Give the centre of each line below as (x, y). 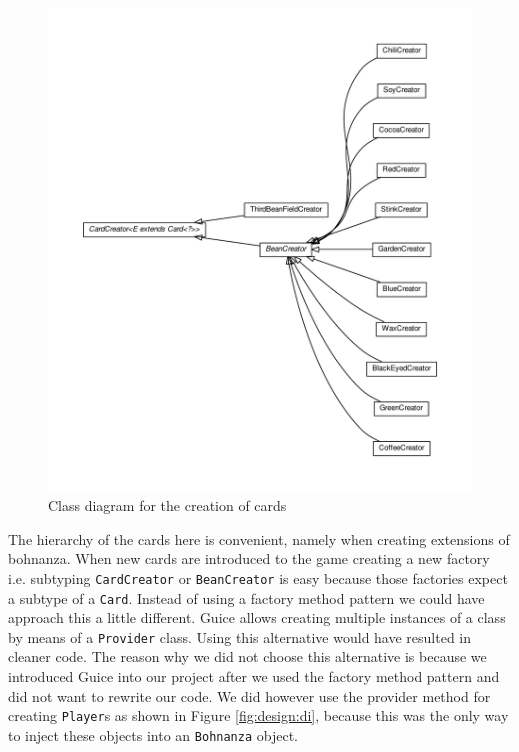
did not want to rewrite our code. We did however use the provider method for (249, 695)
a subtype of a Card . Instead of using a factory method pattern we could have (246, 597)
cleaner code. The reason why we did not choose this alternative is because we (247, 656)
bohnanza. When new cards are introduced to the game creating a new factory (249, 558)
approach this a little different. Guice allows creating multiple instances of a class (257, 617)
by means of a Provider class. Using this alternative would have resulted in (240, 636)
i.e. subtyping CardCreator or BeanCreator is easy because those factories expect (258, 577)
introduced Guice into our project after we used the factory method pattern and (254, 676)
